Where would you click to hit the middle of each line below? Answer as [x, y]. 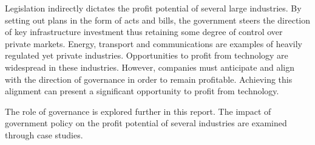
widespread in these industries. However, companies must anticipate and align [150, 67]
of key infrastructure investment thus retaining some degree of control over [144, 32]
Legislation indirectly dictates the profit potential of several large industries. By [153, 8]
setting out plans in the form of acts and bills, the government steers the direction [158, 20]
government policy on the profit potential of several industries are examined [146, 123]
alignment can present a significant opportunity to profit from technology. [142, 91]
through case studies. [44, 134]
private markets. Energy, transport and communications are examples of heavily [154, 43]
